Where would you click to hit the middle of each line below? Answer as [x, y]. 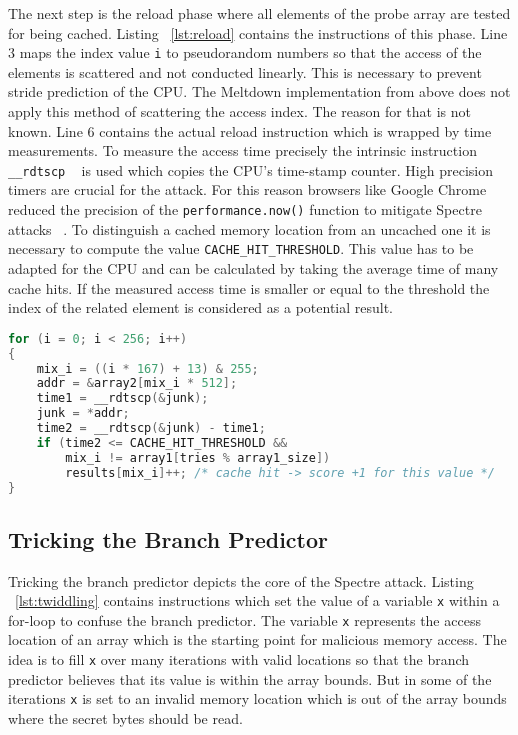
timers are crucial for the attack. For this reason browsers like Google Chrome [247, 189]
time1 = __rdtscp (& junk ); [122, 398]
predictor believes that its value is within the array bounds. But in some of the [250, 678]
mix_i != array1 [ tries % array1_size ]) [198, 457]
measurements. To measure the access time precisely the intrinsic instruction [242, 150]
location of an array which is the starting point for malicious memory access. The [257, 639]
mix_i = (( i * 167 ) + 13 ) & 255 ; [147, 368]
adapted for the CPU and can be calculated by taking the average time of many [253, 267]
